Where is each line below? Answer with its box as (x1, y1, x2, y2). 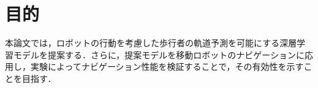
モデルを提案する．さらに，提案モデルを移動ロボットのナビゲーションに (13, 48, 305, 61)
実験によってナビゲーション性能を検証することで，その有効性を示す (30, 60, 304, 73)
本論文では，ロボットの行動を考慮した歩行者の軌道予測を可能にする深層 (5, 36, 297, 49)
